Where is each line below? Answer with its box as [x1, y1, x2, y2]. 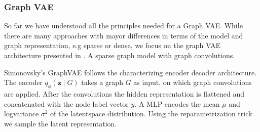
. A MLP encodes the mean [134, 98, 220, 109]
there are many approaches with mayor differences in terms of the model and [4, 30, 243, 40]
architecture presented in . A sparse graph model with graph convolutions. [4, 50, 235, 60]
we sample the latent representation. [4, 118, 117, 128]
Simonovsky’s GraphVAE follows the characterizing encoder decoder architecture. [4, 67, 257, 77]
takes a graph [81, 77, 123, 87]
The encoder [4, 77, 43, 87]
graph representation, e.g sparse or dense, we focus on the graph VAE [4, 40, 221, 51]
